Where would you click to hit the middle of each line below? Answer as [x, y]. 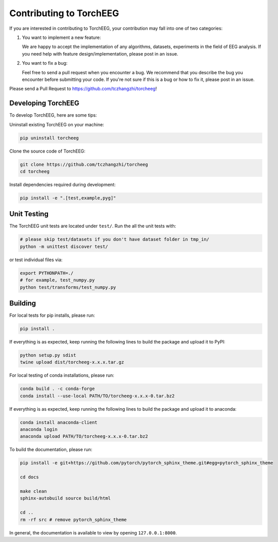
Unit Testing [29, 214]
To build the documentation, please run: [51, 450]
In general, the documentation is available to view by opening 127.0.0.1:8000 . [93, 532]
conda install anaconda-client [59, 422]
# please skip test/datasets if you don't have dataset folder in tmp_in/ [115, 239]
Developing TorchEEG [44, 103]
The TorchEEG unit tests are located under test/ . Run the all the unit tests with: [93, 226]
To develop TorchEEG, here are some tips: [53, 115]
